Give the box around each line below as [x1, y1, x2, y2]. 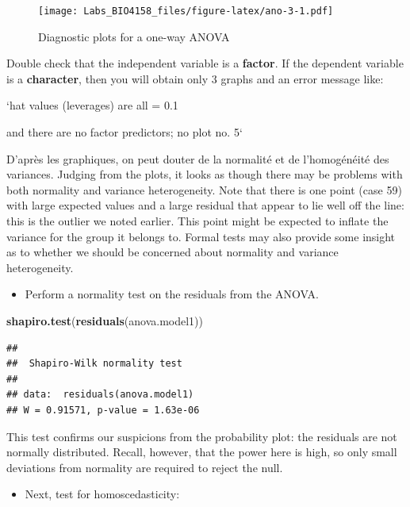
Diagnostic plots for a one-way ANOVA [38, 28, 230, 44]
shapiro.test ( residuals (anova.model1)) [6, 312, 203, 328]
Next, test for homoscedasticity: [25, 486, 180, 502]
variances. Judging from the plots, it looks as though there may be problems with [6, 166, 403, 182]
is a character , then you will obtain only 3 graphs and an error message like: [6, 70, 384, 86]
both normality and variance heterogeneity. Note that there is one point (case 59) [6, 181, 402, 198]
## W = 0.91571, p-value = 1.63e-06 [6, 404, 200, 416]
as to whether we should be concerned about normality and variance [6, 244, 339, 260]
